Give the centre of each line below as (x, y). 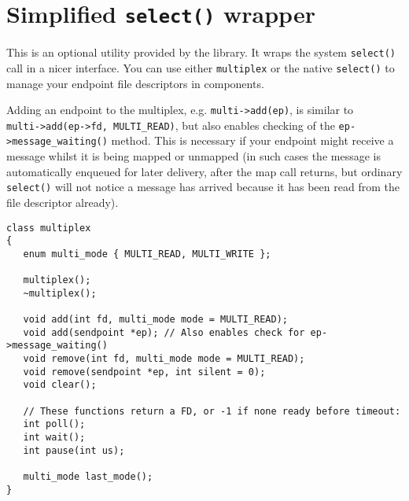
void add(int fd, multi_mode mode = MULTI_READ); (155, 320)
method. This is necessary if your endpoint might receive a (252, 140)
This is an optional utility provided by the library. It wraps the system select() (201, 52)
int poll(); (54, 424)
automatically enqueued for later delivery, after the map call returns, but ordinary (204, 171)
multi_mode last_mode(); (88, 477)
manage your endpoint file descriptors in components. (135, 83)
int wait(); (54, 438)
